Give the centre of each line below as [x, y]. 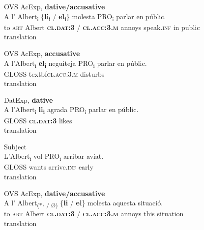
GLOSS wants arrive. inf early [49, 167]
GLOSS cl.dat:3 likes [38, 120]
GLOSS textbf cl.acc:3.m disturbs [54, 73]
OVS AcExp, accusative [42, 53]
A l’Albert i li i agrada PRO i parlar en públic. [71, 110]
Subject [15, 146]
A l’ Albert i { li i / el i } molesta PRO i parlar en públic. [85, 17]
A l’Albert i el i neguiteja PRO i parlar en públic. [75, 63]
